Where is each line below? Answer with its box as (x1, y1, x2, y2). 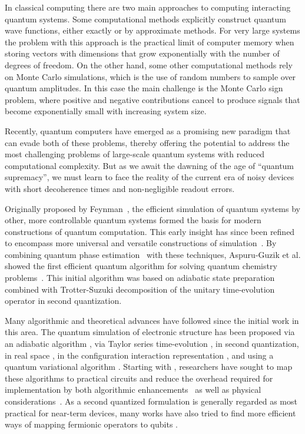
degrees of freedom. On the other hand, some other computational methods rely (5, 58, 293, 71)
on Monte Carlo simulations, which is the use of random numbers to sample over (5, 70, 296, 82)
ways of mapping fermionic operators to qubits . (5, 418, 178, 430)
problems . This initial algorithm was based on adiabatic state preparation (5, 271, 275, 284)
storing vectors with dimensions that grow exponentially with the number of (5, 47, 280, 59)
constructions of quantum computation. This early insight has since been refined (5, 225, 295, 237)
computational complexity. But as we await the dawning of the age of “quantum (5, 159, 294, 171)
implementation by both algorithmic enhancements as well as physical (5, 383, 261, 396)
